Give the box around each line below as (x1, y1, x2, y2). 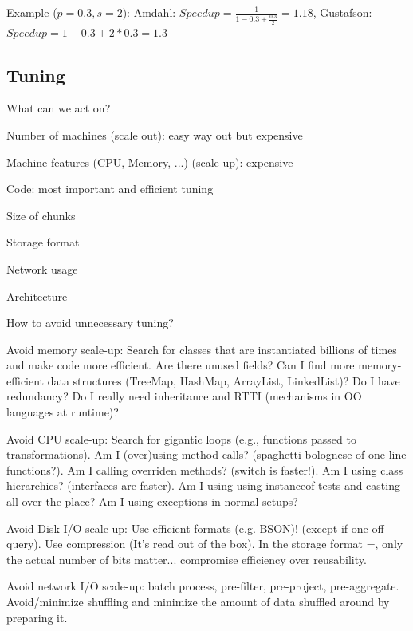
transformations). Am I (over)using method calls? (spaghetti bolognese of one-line (6, 446, 407, 463)
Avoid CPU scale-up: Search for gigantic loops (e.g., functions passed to (6, 430, 356, 447)
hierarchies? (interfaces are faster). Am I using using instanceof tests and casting (6, 477, 400, 494)
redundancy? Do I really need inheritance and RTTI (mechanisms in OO (6, 388, 362, 404)
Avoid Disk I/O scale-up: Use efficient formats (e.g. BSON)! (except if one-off (6, 519, 384, 536)
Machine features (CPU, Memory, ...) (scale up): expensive (6, 153, 293, 170)
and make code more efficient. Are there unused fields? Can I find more (6, 357, 355, 373)
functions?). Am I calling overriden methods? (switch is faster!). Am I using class (6, 461, 403, 478)
